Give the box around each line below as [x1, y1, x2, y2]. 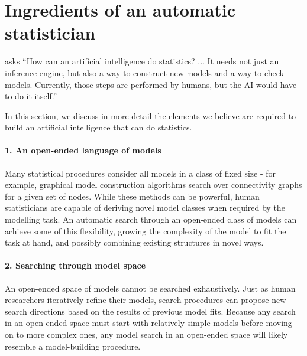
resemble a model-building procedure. [5, 339, 141, 352]
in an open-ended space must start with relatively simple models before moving [5, 316, 292, 329]
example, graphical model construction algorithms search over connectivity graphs [5, 178, 302, 191]
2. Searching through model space [5, 259, 146, 272]
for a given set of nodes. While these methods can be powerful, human [5, 190, 260, 202]
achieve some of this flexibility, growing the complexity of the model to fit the [5, 224, 286, 237]
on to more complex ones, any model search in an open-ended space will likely [5, 328, 288, 340]
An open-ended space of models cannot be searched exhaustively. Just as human [5, 282, 296, 294]
